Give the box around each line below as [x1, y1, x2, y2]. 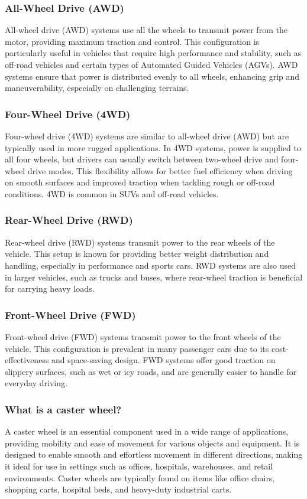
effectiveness [5, 354, 49, 366]
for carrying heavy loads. [5, 282, 95, 295]
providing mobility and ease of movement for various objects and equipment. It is [5, 436, 300, 449]
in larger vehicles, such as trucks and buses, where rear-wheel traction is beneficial [5, 270, 303, 283]
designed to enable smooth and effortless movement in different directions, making [5, 448, 303, 461]
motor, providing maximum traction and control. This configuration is [5, 35, 260, 47]
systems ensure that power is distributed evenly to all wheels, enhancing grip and [5, 70, 300, 82]
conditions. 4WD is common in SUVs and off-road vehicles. [5, 187, 219, 200]
